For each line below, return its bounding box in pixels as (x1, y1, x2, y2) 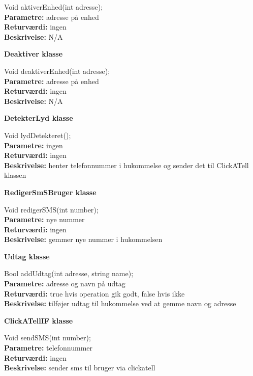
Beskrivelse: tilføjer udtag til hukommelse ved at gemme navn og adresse (4, 298, 236, 309)
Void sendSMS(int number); (4, 332, 91, 343)
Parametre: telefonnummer (4, 342, 93, 353)
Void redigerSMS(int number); (4, 204, 99, 214)
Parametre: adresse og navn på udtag (4, 278, 125, 289)
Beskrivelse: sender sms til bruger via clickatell (4, 362, 155, 373)
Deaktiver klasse (4, 48, 63, 59)
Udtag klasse (4, 251, 50, 261)
